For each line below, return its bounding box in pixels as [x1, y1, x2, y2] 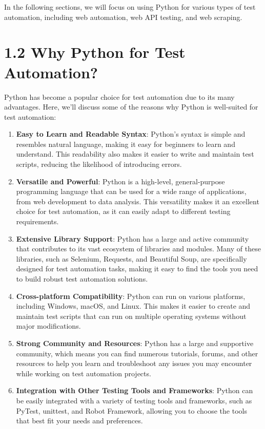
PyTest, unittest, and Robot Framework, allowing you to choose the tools [16, 405, 247, 416]
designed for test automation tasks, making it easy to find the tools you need [16, 263, 258, 274]
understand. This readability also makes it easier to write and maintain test [16, 148, 254, 159]
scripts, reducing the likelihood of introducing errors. [16, 159, 182, 169]
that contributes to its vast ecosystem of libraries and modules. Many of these [16, 243, 261, 254]
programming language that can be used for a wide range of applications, [16, 186, 247, 197]
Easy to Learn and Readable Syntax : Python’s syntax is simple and [16, 128, 246, 139]
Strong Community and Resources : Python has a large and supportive [16, 337, 254, 348]
